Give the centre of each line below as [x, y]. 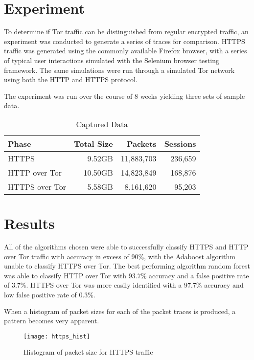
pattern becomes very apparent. [52, 321]
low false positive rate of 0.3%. [50, 294]
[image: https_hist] [57, 336]
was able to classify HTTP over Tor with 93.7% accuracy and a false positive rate [127, 275]
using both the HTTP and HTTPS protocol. [71, 79]
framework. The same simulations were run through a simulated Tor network [119, 70]
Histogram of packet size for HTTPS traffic [88, 352]
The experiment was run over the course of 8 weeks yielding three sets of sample [125, 96]
